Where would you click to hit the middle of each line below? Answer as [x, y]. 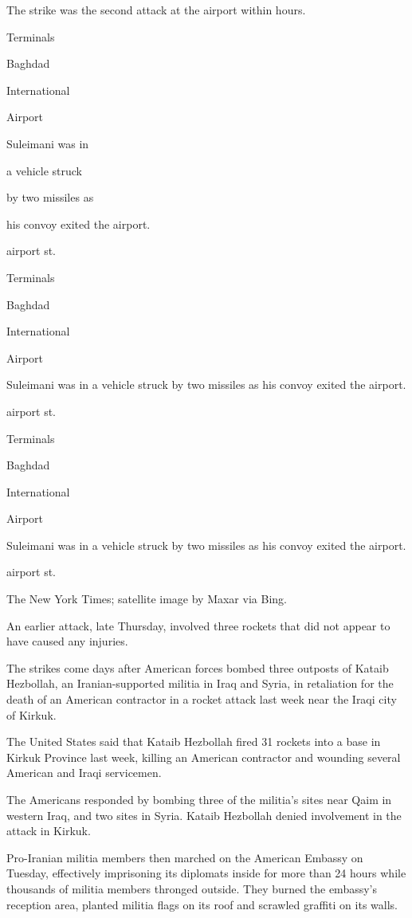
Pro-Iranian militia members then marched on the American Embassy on [185, 857]
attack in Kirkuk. [49, 831]
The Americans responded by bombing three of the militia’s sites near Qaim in [199, 799]
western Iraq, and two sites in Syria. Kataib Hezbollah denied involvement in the [204, 815]
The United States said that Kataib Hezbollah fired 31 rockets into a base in [194, 741]
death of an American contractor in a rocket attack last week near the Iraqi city [202, 699]
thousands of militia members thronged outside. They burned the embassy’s [192, 888]
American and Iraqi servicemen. [84, 773]
